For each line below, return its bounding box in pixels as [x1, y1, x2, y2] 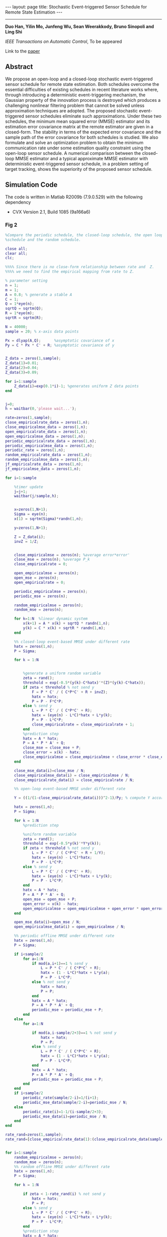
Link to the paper [5, 48, 40, 54]
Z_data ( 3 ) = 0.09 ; [5, 370, 39, 375]
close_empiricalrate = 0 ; [14, 562, 68, 567]
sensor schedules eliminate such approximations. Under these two [25, 113, 162, 119]
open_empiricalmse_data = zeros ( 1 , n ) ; [5, 433, 85, 439]
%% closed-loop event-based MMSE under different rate [14, 639, 130, 644]
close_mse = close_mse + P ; [23, 745, 81, 750]
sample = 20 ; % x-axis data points [5, 329, 79, 334]
